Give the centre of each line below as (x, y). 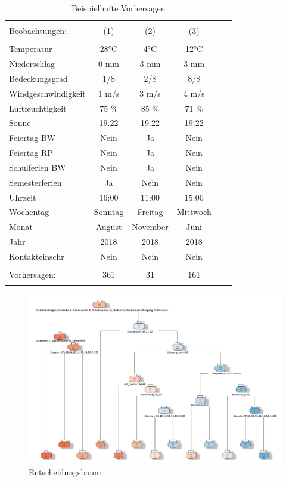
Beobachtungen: (38, 31)
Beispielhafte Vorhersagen (119, 8)
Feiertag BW (32, 138)
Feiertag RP (31, 153)
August (109, 227)
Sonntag (109, 212)
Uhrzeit (23, 197)
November (150, 227)
